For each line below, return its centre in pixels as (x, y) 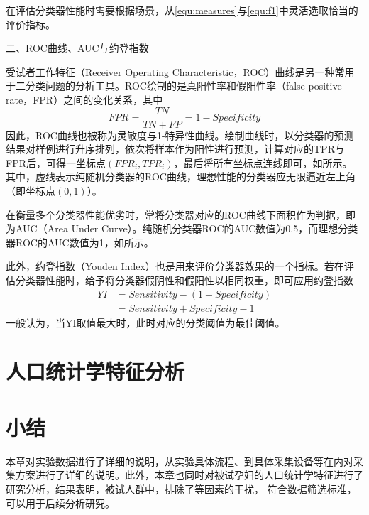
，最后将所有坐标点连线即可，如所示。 (263, 162)
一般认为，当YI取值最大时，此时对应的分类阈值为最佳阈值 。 (145, 322)
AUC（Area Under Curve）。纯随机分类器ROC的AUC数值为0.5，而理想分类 (187, 228)
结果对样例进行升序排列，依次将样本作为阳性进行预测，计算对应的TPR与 (175, 149)
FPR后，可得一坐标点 (56, 162)
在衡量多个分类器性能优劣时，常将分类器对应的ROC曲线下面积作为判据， (176, 214)
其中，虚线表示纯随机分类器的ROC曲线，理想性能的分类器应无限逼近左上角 (181, 177)
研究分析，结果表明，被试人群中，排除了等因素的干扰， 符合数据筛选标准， (181, 488)
